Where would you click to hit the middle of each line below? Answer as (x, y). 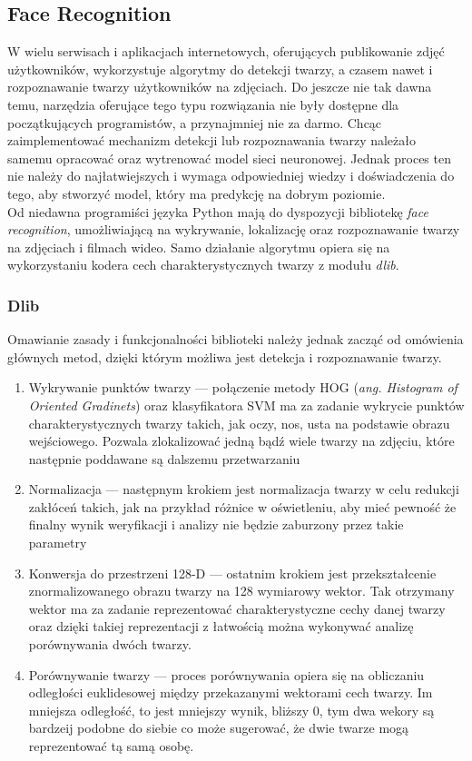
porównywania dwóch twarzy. (110, 644)
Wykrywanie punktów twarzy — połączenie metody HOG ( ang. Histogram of (243, 387)
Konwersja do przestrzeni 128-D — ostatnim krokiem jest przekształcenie (232, 573)
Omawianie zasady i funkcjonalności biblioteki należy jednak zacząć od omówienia (236, 339)
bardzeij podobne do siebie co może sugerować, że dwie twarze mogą (219, 728)
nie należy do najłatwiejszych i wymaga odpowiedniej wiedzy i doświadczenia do (231, 176)
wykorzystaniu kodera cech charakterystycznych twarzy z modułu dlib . (203, 265)
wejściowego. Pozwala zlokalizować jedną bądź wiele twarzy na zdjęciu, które (241, 441)
